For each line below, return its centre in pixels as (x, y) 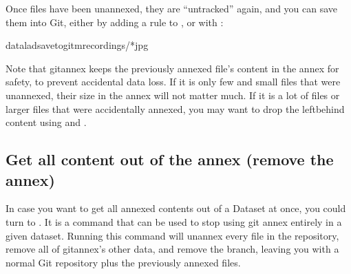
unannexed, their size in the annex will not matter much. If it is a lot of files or (173, 95)
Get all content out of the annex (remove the (170, 159)
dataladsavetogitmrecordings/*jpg (77, 45)
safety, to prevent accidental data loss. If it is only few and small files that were (173, 82)
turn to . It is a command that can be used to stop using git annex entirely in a (174, 221)
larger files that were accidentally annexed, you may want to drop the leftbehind (175, 108)
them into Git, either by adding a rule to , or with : (115, 22)
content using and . (46, 122)
